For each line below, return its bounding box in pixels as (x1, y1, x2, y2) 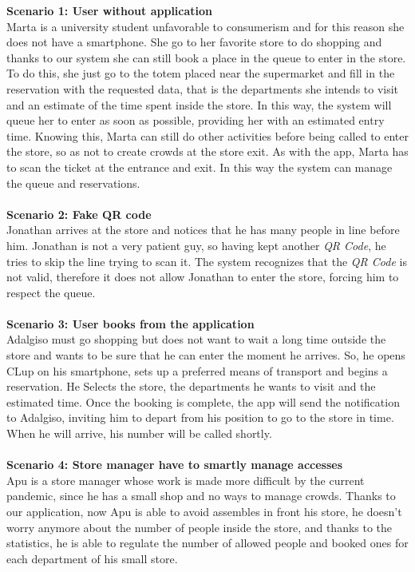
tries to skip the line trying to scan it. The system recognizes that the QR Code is (6, 252, 407, 269)
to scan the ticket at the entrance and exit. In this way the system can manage (6, 158, 393, 175)
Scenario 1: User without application (6, 2, 213, 18)
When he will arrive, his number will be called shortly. (6, 425, 272, 442)
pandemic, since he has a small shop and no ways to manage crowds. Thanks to (6, 487, 396, 504)
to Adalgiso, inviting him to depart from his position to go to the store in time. (6, 409, 394, 426)
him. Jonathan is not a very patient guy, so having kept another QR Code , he (6, 236, 386, 253)
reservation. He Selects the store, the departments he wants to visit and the (6, 378, 376, 395)
